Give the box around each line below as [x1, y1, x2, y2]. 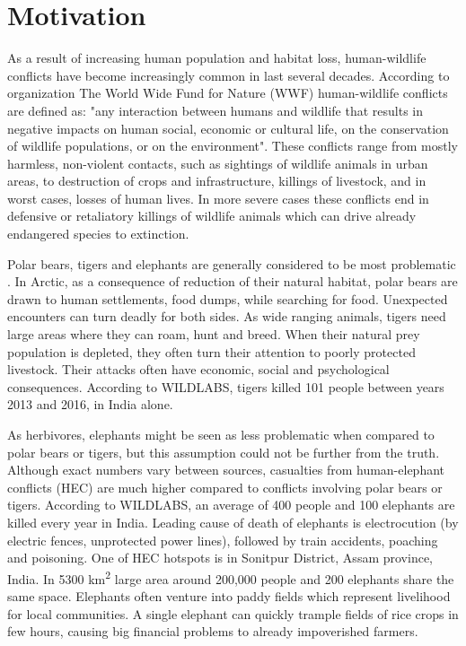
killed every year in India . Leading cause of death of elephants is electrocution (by [7, 512, 459, 531]
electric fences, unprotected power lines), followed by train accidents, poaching [7, 530, 438, 549]
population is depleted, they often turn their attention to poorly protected [7, 342, 416, 361]
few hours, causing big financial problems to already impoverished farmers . [7, 622, 418, 641]
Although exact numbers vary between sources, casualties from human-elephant [7, 460, 445, 479]
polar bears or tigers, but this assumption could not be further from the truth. [7, 442, 440, 461]
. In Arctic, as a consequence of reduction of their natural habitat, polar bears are [7, 272, 458, 291]
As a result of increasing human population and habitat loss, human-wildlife [7, 48, 426, 67]
